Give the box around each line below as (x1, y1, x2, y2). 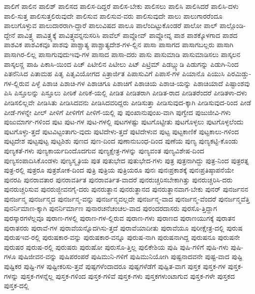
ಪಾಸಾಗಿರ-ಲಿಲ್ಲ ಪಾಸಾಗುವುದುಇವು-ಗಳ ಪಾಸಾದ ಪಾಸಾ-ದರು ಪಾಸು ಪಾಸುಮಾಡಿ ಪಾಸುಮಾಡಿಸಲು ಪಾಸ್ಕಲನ (4, 49, 241, 59)
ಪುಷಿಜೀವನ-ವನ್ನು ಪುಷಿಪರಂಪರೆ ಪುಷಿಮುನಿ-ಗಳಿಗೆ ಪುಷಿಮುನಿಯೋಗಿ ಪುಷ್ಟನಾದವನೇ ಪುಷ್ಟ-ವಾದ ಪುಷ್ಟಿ (18, 251, 243, 262)
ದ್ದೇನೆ (4, 29, 15, 40)
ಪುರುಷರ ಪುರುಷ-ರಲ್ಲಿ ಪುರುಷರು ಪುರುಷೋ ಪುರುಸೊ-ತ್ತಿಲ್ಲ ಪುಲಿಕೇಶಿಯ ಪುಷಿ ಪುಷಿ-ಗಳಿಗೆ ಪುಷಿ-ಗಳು (4, 241, 228, 252)
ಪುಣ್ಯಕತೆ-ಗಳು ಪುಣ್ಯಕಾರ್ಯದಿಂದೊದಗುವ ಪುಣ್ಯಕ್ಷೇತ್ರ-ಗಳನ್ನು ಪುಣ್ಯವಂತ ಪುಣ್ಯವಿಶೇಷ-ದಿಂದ (4, 145, 204, 155)
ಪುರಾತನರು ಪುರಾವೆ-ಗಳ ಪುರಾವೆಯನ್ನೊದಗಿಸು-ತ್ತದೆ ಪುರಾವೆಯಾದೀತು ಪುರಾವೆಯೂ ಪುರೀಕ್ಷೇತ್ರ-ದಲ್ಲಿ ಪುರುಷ (4, 222, 243, 233)
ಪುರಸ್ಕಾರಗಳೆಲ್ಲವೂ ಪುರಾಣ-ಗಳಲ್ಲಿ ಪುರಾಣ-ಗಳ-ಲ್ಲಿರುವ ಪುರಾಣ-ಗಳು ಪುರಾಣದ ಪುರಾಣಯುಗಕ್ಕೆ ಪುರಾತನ (4, 213, 235, 223)
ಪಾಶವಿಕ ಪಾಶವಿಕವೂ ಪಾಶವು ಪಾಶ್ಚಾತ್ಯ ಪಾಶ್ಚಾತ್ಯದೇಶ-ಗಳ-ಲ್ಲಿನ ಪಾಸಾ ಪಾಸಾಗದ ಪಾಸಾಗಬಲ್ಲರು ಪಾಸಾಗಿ (4, 39, 234, 50)
